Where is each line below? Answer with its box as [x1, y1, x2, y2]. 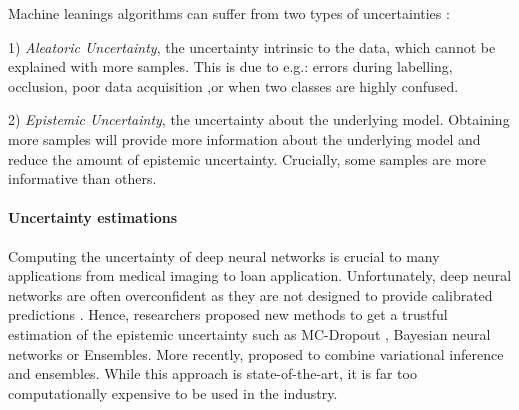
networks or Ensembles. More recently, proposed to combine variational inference [8, 343, 504, 364]
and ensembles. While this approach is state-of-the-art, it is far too [8, 363, 417, 384]
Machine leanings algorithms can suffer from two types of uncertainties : [8, 3, 450, 23]
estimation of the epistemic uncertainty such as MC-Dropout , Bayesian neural [8, 323, 491, 344]
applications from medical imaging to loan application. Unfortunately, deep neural [8, 265, 512, 286]
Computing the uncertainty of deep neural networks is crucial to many [8, 245, 440, 266]
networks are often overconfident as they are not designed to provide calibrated [8, 284, 493, 305]
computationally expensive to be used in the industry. [8, 382, 338, 403]
